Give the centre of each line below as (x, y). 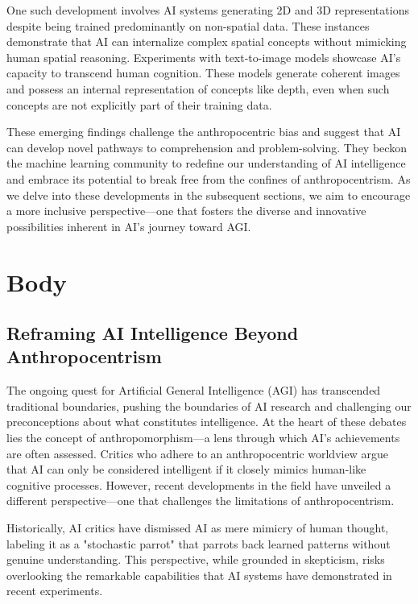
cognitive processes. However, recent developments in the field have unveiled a (199, 484)
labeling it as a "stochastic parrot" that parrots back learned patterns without (199, 543)
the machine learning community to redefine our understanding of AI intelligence (206, 163)
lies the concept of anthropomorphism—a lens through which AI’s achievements (203, 438)
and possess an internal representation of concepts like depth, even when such (198, 88)
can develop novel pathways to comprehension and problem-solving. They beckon (207, 147)
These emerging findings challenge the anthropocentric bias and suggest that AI (204, 132)
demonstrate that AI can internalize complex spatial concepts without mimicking (207, 41)
